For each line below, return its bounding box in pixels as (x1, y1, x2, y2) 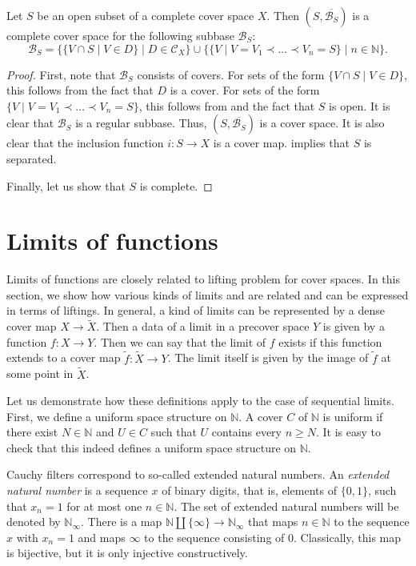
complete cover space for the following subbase (6, 27, 234, 43)
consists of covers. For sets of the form (137, 66, 325, 82)
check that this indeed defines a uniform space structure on (6, 439, 297, 456)
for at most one (66, 497, 142, 514)
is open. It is (329, 97, 390, 114)
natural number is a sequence (6, 482, 148, 499)
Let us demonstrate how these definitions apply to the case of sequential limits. (6, 392, 394, 409)
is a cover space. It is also (259, 114, 385, 131)
